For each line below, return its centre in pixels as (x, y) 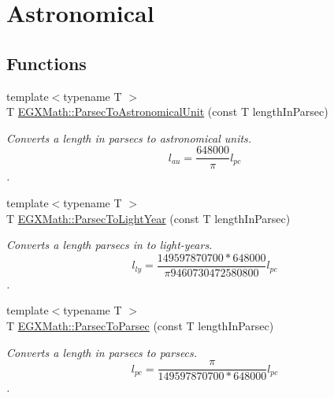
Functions (46, 63)
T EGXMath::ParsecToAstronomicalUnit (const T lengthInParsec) (167, 112)
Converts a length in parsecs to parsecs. (102, 352)
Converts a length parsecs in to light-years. (109, 245)
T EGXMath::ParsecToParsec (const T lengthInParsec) (140, 326)
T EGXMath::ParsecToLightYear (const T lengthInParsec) (148, 218)
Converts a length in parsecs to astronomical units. (129, 138)
